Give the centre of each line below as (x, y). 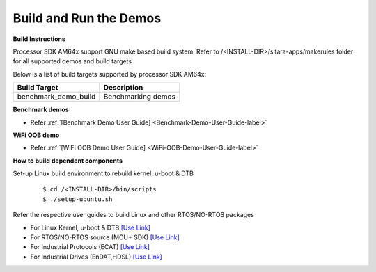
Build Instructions (39, 39)
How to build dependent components (68, 161)
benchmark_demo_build (56, 97)
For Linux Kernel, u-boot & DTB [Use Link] (91, 227)
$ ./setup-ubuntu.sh (78, 199)
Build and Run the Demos (87, 18)
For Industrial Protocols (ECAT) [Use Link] (90, 247)
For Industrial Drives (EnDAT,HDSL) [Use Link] (96, 257)
